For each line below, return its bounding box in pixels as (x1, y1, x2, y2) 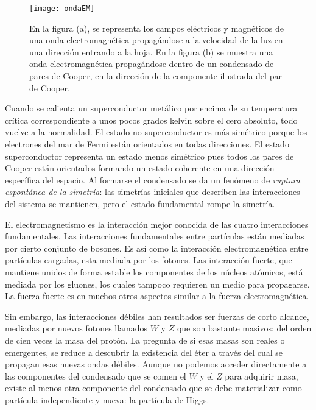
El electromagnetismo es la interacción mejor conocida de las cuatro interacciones (5, 217, 309, 230)
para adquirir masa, (225, 369, 298, 382)
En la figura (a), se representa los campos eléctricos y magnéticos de (29, 21, 284, 34)
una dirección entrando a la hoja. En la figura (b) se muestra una (29, 45, 273, 58)
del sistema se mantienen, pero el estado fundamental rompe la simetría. (5, 197, 275, 210)
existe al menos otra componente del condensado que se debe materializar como (5, 381, 302, 394)
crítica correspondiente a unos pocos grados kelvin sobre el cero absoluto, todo (5, 113, 298, 126)
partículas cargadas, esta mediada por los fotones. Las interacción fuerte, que (5, 253, 292, 266)
